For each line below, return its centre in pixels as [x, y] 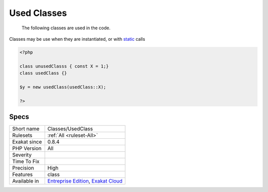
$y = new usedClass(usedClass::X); [63, 87]
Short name [26, 129]
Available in [26, 181]
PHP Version [27, 148]
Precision [23, 168]
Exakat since [27, 142]
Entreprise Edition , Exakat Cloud [85, 181]
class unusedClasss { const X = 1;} [64, 66]
